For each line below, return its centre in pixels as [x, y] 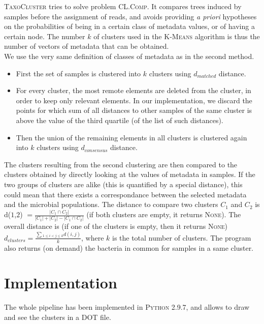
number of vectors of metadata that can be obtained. [87, 46]
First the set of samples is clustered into [78, 73]
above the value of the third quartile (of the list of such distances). [120, 120]
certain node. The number [45, 36]
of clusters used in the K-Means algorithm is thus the [177, 36]
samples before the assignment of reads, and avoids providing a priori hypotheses [130, 16]
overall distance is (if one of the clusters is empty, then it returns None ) [116, 226]
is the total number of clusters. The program [181, 237]
